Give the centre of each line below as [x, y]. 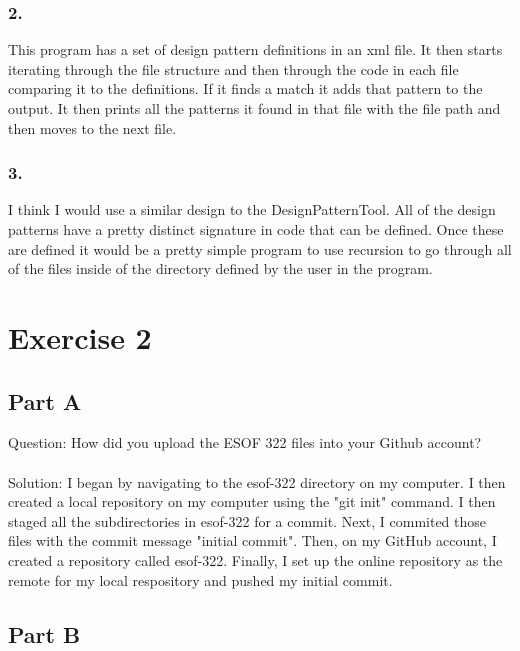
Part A [45, 400]
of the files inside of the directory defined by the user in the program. [220, 268]
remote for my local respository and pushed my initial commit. [200, 579]
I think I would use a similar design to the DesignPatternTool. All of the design [252, 209]
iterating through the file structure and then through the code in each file [233, 68]
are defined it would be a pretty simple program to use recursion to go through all [260, 248]
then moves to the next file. [92, 127]
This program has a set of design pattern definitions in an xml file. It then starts [255, 49]
